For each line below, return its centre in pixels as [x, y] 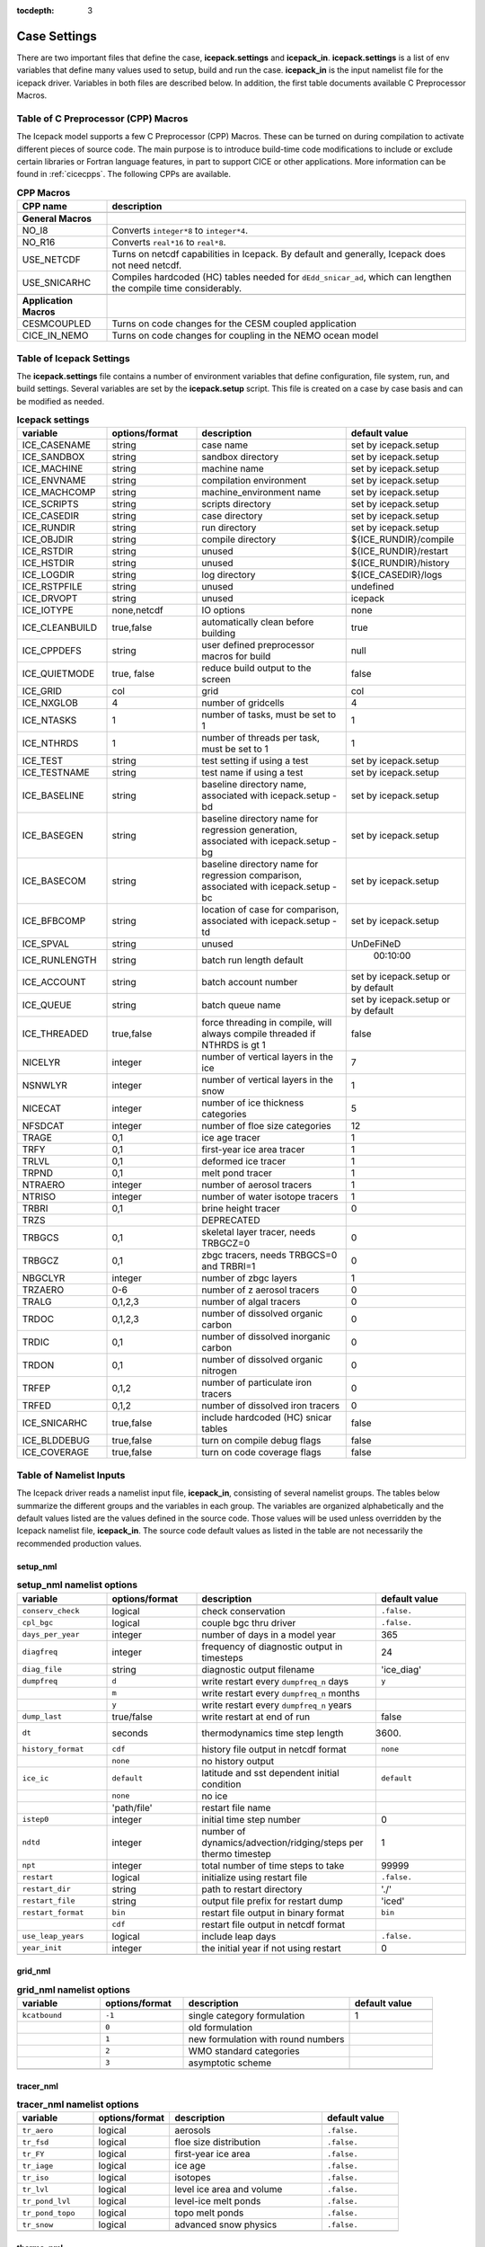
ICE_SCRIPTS [50, 504]
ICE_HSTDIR [48, 564]
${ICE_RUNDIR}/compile [402, 539]
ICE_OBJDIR [48, 539]
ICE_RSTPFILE [52, 587]
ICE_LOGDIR [48, 575]
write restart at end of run [256, 1717]
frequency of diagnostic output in [272, 1647]
